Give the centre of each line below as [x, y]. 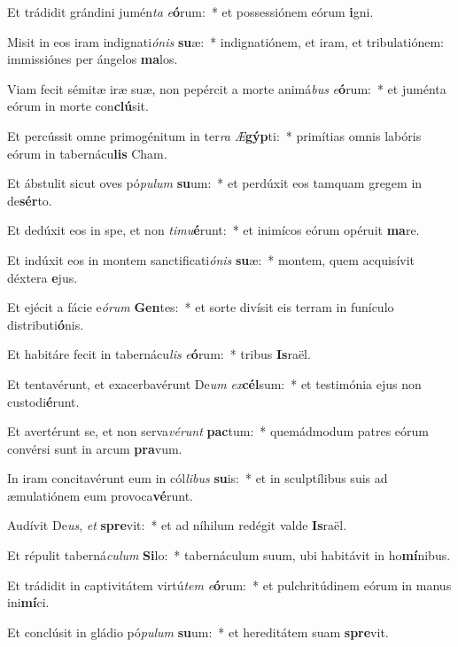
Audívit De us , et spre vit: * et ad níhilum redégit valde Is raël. [177, 525]
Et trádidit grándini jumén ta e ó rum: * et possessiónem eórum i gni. [190, 12]
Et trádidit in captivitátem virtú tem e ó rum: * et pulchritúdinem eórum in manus [229, 585]
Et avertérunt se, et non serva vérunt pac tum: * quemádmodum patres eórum [218, 431]
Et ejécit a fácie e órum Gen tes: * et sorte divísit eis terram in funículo [201, 307]
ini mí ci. [28, 602]
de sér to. [30, 200]
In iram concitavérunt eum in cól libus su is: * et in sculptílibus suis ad [198, 478]
